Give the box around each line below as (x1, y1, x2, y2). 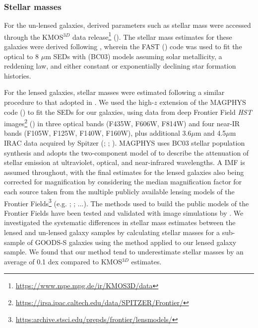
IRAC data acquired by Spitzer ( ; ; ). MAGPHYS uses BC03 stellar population (4, 138, 245, 148)
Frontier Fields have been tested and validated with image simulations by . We (4, 207, 244, 218)
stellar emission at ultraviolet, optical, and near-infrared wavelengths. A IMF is (4, 157, 245, 167)
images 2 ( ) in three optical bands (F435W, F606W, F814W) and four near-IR (4, 117, 240, 128)
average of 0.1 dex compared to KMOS (4, 256, 123, 266)
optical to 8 (4, 51, 39, 61)
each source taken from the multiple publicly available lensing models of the (4, 186, 235, 197)
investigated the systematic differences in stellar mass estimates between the (4, 217, 236, 228)
